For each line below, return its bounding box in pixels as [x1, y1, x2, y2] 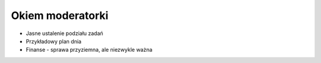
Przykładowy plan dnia [26, 37, 81, 45]
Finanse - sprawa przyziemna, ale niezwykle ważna [26, 46, 153, 53]
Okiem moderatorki [11, 9, 109, 22]
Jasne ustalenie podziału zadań [26, 30, 103, 37]
